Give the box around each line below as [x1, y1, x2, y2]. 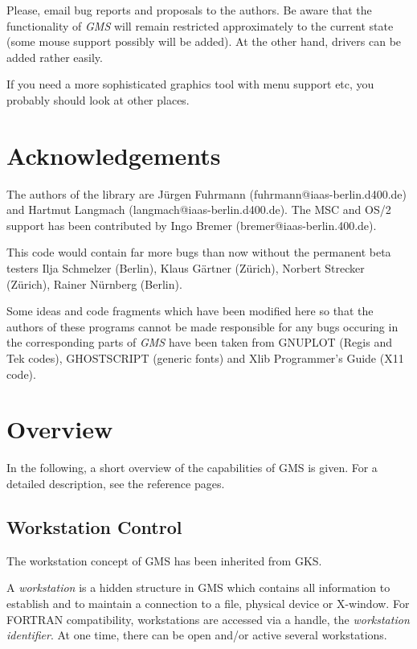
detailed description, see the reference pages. [6, 474, 225, 491]
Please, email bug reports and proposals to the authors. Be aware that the [6, 2, 372, 18]
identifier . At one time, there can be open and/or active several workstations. [6, 626, 387, 643]
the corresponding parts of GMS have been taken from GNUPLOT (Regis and [6, 334, 392, 351]
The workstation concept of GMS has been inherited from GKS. [6, 552, 322, 569]
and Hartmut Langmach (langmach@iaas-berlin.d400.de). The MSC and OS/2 [6, 201, 391, 218]
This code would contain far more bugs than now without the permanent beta [6, 244, 391, 261]
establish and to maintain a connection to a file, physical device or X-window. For [6, 594, 410, 611]
